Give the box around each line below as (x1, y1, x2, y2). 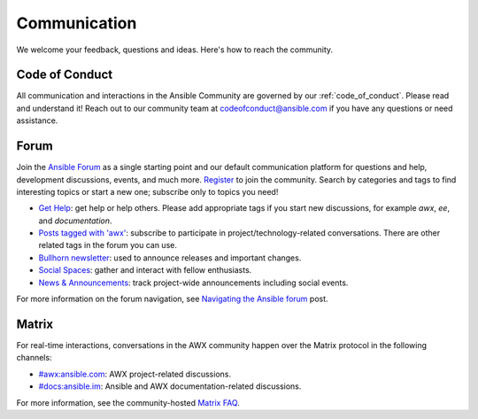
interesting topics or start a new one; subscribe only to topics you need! (16, 186, 279, 197)
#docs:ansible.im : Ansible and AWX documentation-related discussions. (38, 381, 302, 392)
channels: (16, 353, 52, 363)
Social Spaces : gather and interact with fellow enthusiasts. (38, 265, 252, 275)
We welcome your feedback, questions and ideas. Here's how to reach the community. (16, 44, 334, 55)
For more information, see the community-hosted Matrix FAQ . (16, 397, 241, 407)
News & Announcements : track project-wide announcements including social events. (38, 277, 349, 288)
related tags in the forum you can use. (38, 240, 177, 251)
